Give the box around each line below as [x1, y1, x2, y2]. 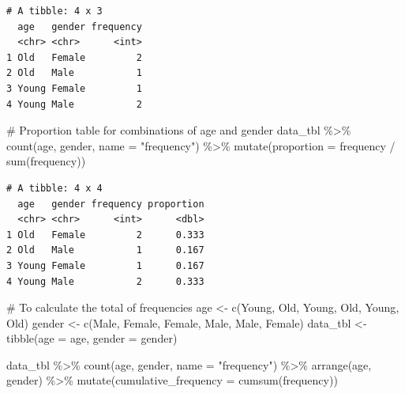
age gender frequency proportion [17, 198, 204, 210]
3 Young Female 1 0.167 [6, 260, 204, 271]
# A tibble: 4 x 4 [6, 182, 103, 194]
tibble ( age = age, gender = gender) [6, 330, 178, 347]
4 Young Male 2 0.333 [6, 275, 204, 287]
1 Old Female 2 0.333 [6, 229, 204, 241]
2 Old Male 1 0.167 [6, 244, 204, 256]
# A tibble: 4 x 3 [6, 6, 103, 17]
